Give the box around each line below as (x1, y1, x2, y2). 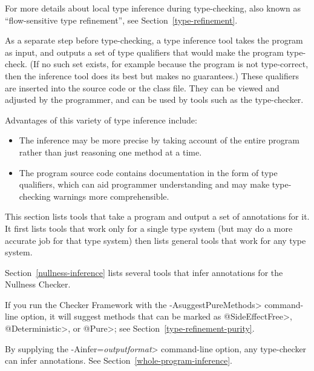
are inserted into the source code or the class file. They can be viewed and (5, 81, 280, 94)
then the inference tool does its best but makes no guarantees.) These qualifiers (5, 69, 299, 82)
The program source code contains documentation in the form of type (19, 166, 278, 179)
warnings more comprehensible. (53, 189, 169, 202)
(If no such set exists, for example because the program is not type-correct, (30, 57, 309, 70)
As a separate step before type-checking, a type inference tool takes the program (5, 34, 303, 47)
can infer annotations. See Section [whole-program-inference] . (5, 354, 232, 367)
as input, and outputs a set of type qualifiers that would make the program (5, 45, 284, 58)
